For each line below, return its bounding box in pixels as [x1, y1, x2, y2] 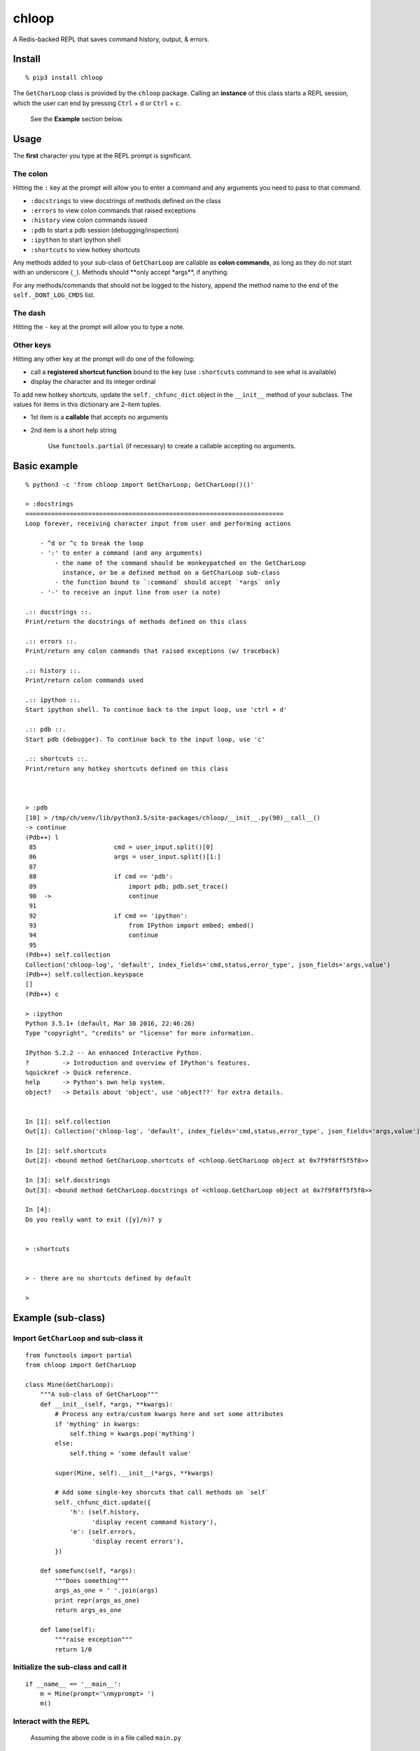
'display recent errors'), [91, 1537, 185, 1546]
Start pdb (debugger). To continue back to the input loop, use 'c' [25, 735, 265, 743]
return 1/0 [55, 1645, 92, 1653]
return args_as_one [55, 1606, 122, 1614]
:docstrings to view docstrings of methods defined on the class [30, 196, 221, 205]
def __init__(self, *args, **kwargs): [39, 1400, 174, 1408]
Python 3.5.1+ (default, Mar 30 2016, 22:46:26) [25, 1019, 195, 1027]
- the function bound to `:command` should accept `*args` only [55, 579, 280, 586]
